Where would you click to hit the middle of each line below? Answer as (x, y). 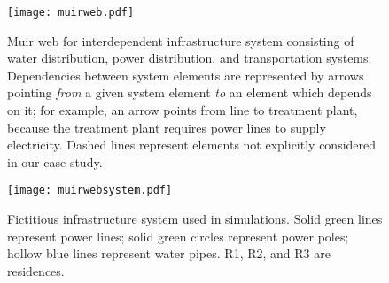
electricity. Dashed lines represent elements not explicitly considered (192, 145)
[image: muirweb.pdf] (71, 12)
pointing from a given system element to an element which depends (190, 92)
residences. (36, 270)
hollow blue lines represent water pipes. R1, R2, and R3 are (169, 253)
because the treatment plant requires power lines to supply (167, 127)
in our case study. (55, 161)
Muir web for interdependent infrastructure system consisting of (181, 40)
